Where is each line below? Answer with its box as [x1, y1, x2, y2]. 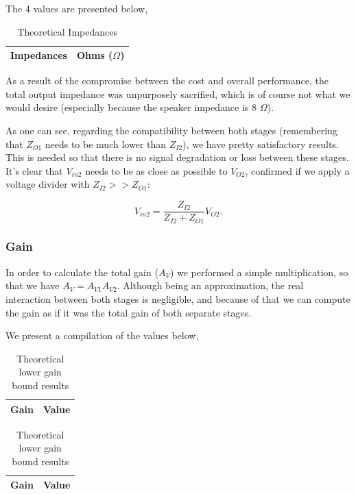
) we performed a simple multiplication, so [169, 264, 348, 279]
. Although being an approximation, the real [117, 278, 304, 293]
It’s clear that [5, 163, 63, 177]
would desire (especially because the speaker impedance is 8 [5, 100, 257, 114]
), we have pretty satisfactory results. [182, 136, 339, 151]
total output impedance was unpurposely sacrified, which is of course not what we [5, 86, 351, 101]
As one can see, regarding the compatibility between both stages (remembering [5, 123, 337, 138]
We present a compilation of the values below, [5, 328, 199, 343]
